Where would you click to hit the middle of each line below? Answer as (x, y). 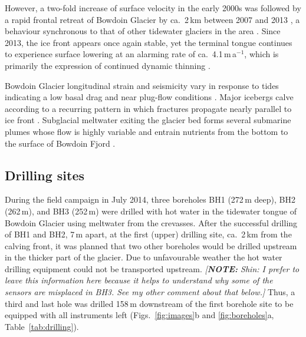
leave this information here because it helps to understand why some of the (139, 280)
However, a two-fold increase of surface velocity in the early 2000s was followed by (153, 8)
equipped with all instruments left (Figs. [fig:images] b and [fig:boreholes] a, (139, 315)
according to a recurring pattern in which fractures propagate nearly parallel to (148, 108)
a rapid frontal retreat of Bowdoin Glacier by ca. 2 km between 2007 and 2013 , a (152, 19)
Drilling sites (45, 175)
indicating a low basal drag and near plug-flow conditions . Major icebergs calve (149, 97)
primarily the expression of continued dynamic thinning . (108, 65)
